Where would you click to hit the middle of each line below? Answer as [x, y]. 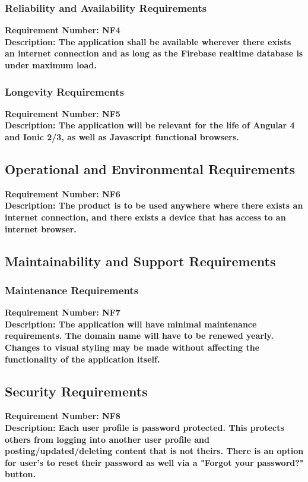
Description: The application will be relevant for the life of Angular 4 [150, 125]
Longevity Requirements [65, 91]
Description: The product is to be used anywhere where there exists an [154, 205]
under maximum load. [51, 65]
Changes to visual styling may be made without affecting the [132, 347]
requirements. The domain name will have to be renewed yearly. [139, 335]
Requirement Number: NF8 [63, 416]
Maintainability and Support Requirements [140, 261]
